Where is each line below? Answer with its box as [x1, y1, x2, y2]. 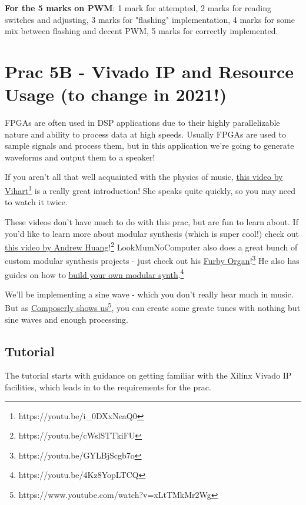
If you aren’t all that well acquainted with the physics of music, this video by [5, 170, 283, 183]
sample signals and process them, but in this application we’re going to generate [5, 139, 294, 152]
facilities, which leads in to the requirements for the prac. [5, 381, 211, 393]
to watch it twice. [5, 196, 68, 208]
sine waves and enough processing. [5, 313, 128, 325]
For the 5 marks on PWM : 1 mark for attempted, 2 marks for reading [5, 2, 271, 14]
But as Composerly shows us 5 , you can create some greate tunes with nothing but [5, 300, 301, 314]
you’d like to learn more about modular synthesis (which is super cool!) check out [5, 227, 299, 239]
